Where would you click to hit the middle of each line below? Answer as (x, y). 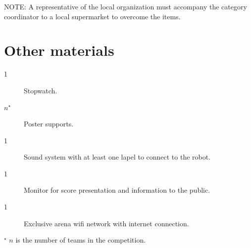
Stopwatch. (41, 90)
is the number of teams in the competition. (81, 240)
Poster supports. (49, 124)
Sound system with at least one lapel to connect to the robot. (117, 157)
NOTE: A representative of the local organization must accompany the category (125, 6)
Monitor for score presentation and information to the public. (117, 190)
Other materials (59, 50)
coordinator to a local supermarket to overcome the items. (92, 16)
